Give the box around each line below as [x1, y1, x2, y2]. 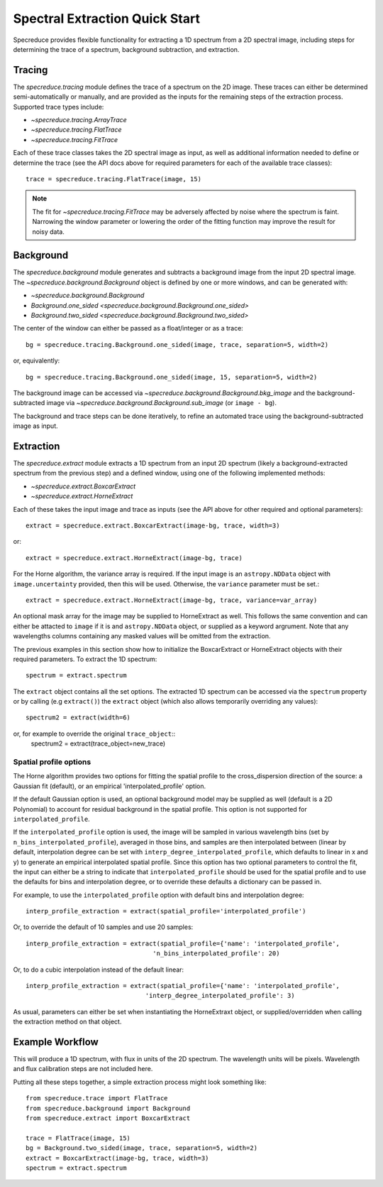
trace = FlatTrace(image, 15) [26, 1134, 131, 1142]
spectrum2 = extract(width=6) [26, 714, 131, 721]
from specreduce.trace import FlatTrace [26, 1095, 168, 1102]
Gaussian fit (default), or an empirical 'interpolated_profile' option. [13, 782, 206, 790]
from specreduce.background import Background [26, 1104, 191, 1112]
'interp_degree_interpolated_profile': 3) [145, 992, 295, 1000]
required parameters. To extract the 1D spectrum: [13, 655, 157, 663]
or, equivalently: [13, 356, 60, 365]
